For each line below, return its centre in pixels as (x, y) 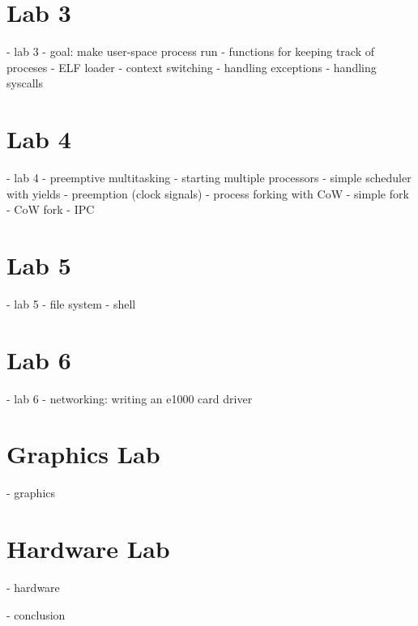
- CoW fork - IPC (51, 209)
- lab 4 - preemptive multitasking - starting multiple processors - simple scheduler (209, 178)
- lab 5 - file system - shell (71, 303)
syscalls (25, 83)
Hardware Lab (88, 549)
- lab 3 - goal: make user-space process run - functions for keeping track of (190, 51)
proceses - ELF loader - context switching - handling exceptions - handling (192, 67)
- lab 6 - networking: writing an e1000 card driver (130, 398)
